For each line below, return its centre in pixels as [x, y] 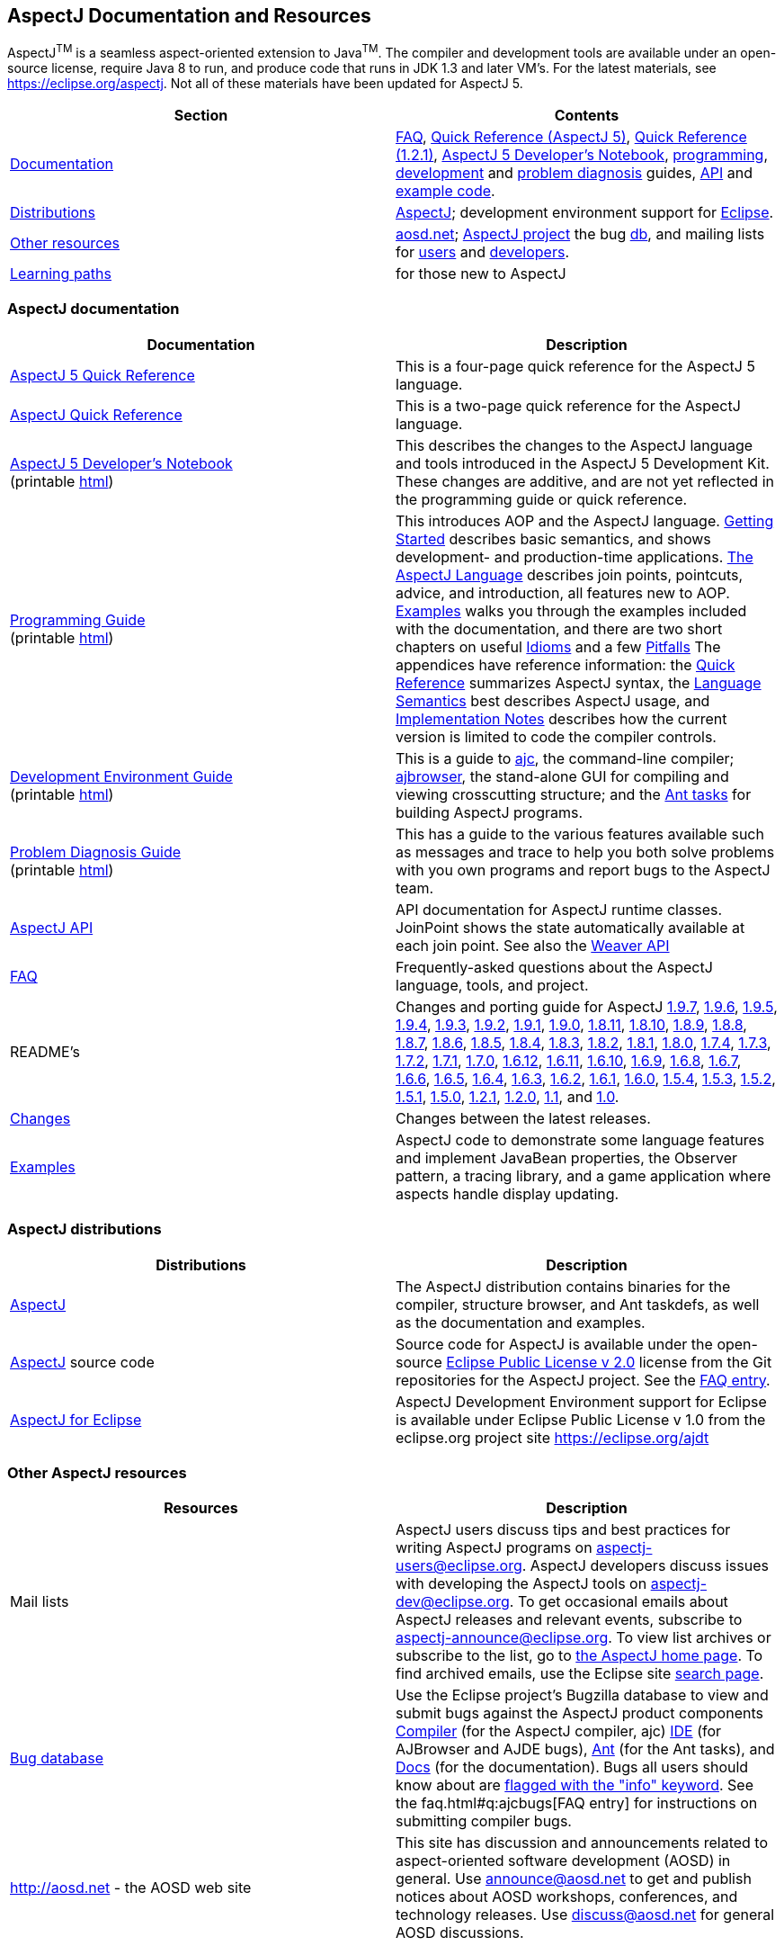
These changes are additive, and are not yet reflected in [585, 481]
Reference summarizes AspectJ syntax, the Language [579, 682]
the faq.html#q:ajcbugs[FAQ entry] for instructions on [577, 1803]
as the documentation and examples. [521, 1322]
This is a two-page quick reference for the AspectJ [568, 405]
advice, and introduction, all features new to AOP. [563, 592]
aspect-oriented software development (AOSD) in [563, 1861]
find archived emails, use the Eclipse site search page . [580, 1674]
